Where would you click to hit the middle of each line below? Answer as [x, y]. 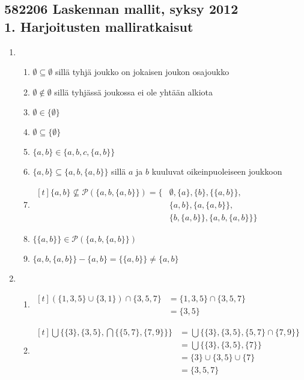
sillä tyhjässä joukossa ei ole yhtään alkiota [134, 92]
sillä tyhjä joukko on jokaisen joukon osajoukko [142, 72]
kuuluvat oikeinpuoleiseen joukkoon [217, 171]
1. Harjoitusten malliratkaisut [99, 26]
